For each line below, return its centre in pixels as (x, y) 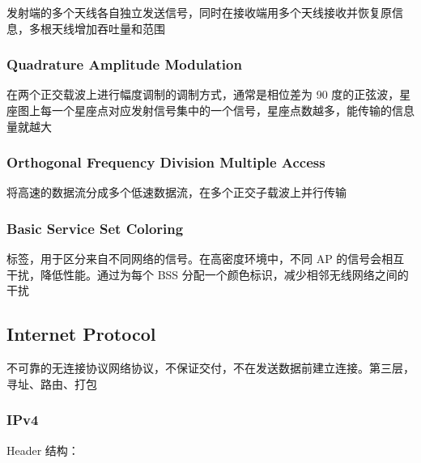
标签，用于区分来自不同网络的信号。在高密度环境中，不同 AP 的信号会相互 (206, 259)
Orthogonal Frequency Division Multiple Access (166, 162)
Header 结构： (43, 450)
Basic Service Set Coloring (95, 228)
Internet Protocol (81, 334)
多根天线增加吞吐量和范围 (97, 28)
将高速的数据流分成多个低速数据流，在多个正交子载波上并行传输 (176, 192)
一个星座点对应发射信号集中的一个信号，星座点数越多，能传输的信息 (233, 110)
